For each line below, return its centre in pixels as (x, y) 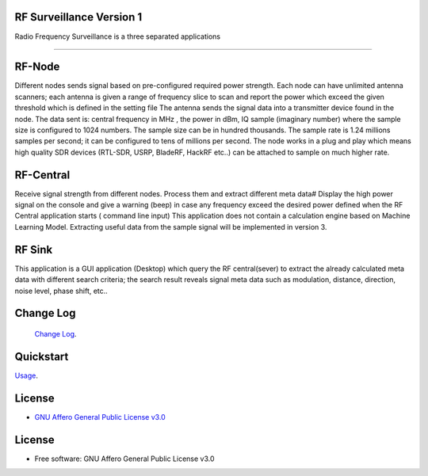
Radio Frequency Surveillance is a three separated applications (118, 36)
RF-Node (37, 67)
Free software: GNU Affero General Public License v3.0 (124, 459)
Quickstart (42, 356)
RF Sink (34, 249)
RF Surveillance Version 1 (78, 17)
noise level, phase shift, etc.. (61, 291)
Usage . (27, 375)
